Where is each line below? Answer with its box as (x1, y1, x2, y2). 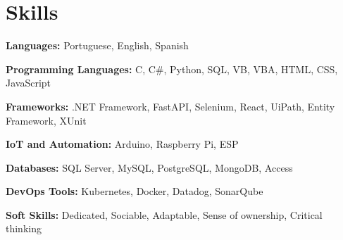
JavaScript (6, 75, 51, 90)
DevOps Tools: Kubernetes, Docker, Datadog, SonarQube (6, 184, 263, 198)
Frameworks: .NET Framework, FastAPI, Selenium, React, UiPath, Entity (6, 99, 335, 113)
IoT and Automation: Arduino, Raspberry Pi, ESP (6, 137, 239, 151)
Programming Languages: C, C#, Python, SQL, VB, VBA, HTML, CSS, (6, 61, 338, 76)
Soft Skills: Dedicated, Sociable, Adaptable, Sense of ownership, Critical (6, 207, 323, 222)
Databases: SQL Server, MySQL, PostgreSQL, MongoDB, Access (6, 160, 293, 175)
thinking (6, 221, 42, 236)
